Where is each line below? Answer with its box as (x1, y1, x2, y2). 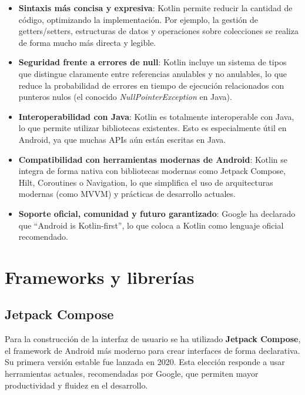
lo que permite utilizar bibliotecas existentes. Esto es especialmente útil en (18, 122, 287, 134)
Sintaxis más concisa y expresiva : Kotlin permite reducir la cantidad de (18, 2, 293, 14)
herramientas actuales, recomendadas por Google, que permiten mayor (5, 367, 259, 380)
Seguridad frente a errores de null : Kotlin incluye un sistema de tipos (18, 56, 287, 68)
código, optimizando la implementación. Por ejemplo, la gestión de (18, 13, 258, 25)
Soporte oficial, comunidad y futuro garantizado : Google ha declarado (18, 207, 296, 219)
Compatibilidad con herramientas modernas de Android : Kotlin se (18, 153, 287, 165)
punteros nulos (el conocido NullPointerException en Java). (18, 91, 232, 103)
